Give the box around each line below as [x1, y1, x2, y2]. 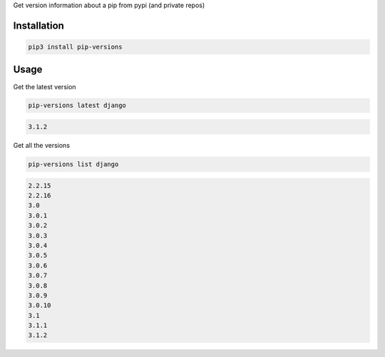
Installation [13, 19, 64, 31]
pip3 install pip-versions [28, 43, 123, 51]
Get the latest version [13, 82, 76, 91]
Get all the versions [13, 141, 71, 150]
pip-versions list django [28, 161, 119, 169]
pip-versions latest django [28, 101, 126, 110]
